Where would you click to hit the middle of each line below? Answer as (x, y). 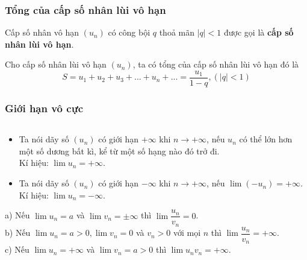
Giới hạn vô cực (44, 108)
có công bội (129, 32)
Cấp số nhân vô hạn (42, 32)
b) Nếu (18, 233)
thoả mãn (177, 32)
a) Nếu (17, 215)
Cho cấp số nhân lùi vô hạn (56, 64)
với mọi (187, 233)
